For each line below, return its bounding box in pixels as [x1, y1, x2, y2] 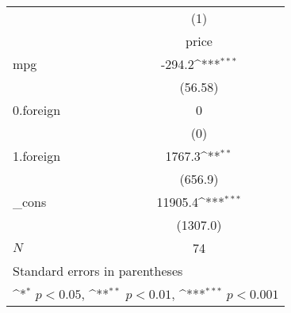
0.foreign [13, 101, 61, 119]
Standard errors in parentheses [13, 261, 183, 280]
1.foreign [13, 147, 61, 165]
